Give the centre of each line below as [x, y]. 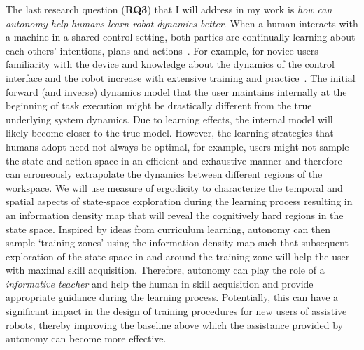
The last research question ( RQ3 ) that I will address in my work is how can [169, 9]
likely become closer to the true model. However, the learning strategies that [170, 133]
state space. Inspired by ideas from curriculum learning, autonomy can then [168, 229]
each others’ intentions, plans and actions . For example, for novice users [162, 50]
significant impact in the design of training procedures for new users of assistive [176, 311]
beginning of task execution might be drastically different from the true [159, 105]
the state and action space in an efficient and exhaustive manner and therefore [174, 160]
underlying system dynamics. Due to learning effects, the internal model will [169, 119]
